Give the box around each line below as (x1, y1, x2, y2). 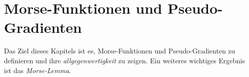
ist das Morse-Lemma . (4, 65, 71, 75)
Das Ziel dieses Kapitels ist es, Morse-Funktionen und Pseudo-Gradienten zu (4, 46, 235, 56)
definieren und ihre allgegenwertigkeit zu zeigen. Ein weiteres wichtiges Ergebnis (4, 55, 245, 65)
